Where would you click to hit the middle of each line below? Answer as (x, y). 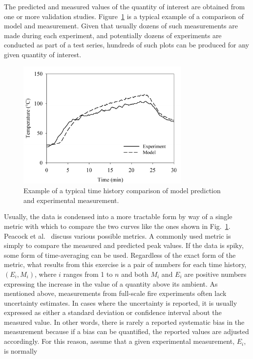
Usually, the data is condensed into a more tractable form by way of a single (118, 216)
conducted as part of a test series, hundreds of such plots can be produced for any (127, 45)
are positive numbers (215, 274)
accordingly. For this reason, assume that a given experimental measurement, (119, 341)
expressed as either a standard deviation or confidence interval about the (113, 312)
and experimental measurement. (71, 200)
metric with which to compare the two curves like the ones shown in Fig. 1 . (117, 226)
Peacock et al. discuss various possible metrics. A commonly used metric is (117, 236)
